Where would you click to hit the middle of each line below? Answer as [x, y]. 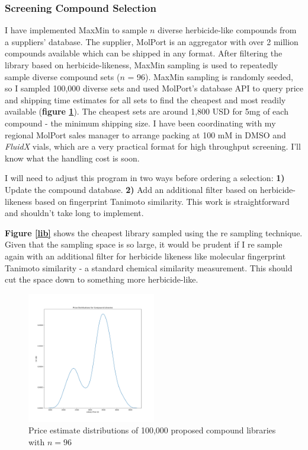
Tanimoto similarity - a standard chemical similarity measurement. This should [149, 267]
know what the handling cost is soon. [72, 158]
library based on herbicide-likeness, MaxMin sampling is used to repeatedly [142, 65]
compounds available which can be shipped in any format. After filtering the [144, 53]
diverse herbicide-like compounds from [227, 30]
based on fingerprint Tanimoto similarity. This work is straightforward [162, 201]
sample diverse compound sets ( [62, 76]
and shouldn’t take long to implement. [74, 213]
